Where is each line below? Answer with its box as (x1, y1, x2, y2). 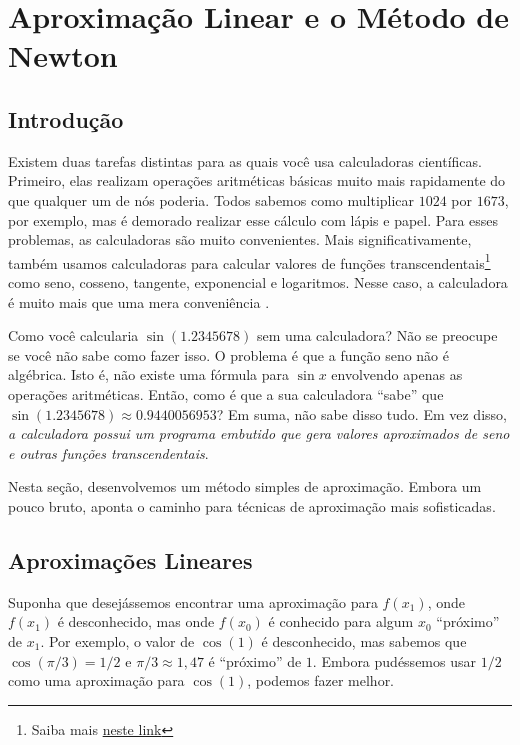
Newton (8, 35, 118, 76)
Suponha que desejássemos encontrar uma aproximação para (8, 591, 378, 612)
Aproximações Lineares (8, 544, 253, 575)
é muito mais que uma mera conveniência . (8, 291, 270, 312)
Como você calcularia (8, 325, 139, 346)
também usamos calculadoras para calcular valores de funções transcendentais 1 (8, 249, 491, 273)
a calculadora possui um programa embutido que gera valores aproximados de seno (8, 423, 510, 444)
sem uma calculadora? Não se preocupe (256, 325, 498, 346)
